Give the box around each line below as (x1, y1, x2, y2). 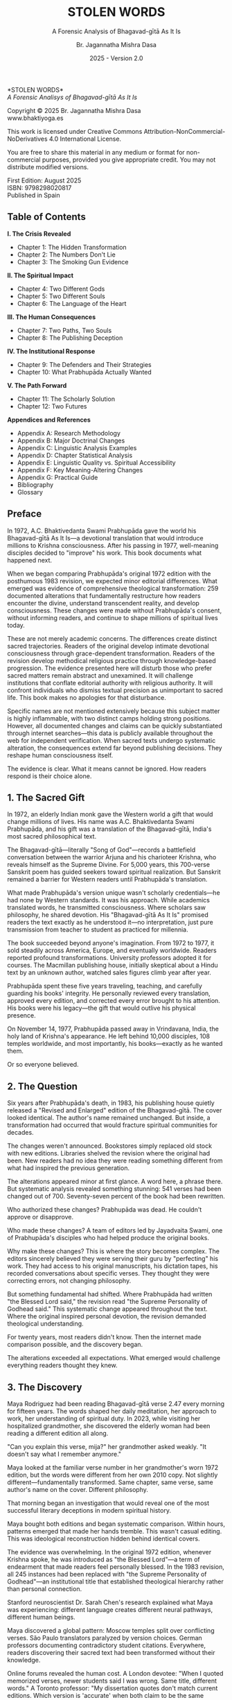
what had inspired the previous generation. (7, 1164, 130, 1172)
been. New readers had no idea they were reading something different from (7, 1156, 223, 1165)
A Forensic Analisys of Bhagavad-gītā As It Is (7, 93, 137, 101)
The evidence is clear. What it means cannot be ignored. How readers (7, 764, 206, 773)
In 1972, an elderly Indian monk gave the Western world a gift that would (7, 810, 213, 818)
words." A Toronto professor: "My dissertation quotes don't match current (7, 1684, 218, 1692)
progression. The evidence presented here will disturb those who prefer (7, 664, 213, 672)
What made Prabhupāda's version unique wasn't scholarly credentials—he (7, 888, 220, 897)
